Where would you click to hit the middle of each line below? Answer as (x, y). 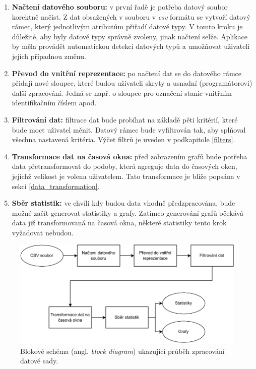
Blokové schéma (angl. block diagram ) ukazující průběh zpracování (122, 351)
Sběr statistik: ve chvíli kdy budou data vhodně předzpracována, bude (123, 203)
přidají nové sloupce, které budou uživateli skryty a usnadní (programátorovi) (132, 83)
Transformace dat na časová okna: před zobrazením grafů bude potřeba (130, 156)
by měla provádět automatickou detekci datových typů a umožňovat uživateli (131, 46)
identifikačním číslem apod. (54, 103)
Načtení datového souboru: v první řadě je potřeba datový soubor (120, 7)
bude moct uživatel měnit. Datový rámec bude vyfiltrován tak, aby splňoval (129, 129)
